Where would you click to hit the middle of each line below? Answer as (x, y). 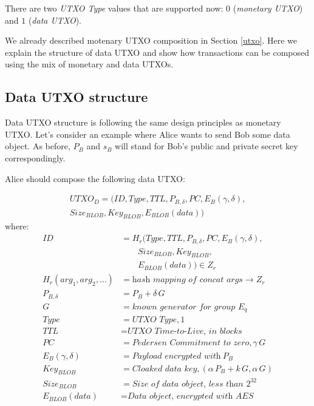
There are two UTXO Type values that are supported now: (114, 8)
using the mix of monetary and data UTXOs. (89, 64)
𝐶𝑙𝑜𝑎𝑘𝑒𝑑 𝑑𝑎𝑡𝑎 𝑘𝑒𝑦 (165, 369)
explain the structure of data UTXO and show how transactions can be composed (157, 52)
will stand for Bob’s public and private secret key (206, 146)
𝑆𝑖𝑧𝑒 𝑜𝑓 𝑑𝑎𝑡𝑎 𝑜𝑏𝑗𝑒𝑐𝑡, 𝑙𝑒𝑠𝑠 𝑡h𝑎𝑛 (188, 384)
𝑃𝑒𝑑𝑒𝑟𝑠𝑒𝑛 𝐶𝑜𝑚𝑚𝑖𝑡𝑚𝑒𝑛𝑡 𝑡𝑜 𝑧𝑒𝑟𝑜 (191, 343)
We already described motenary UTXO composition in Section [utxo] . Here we (151, 40)
